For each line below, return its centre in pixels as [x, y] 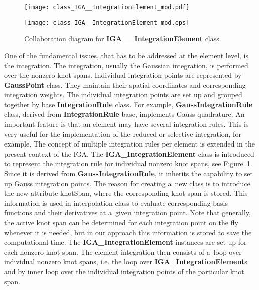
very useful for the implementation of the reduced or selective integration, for [123, 134]
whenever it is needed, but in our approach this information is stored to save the [128, 232]
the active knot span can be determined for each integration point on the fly [121, 222]
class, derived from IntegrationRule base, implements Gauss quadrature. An [124, 114]
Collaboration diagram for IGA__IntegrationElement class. [123, 38]
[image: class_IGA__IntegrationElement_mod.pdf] [107, 7]
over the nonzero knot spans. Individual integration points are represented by [123, 75]
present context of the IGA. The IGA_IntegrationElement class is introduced [129, 153]
